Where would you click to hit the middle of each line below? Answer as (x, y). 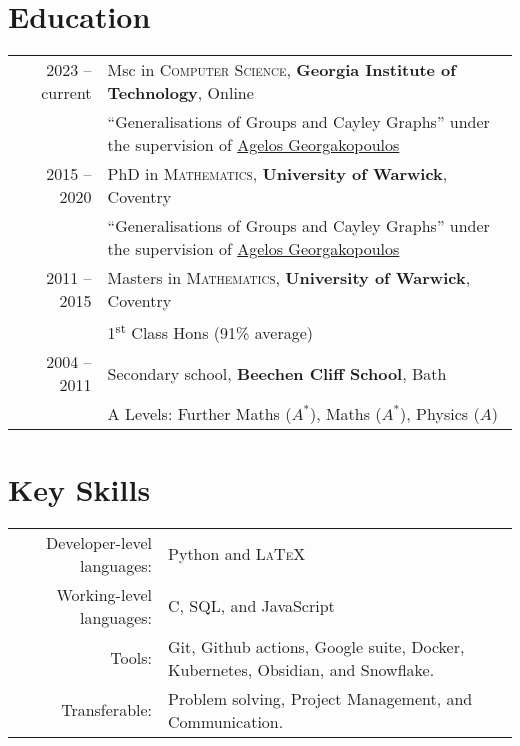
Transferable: (107, 710)
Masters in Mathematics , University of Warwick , (289, 278)
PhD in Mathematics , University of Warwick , (277, 174)
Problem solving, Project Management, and (320, 698)
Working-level (104, 594)
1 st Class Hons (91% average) (210, 331)
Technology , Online (180, 93)
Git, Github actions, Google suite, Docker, (316, 646)
